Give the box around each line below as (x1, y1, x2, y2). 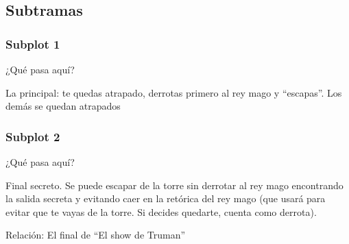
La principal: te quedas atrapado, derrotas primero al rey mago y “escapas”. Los (5, 85, 342, 99)
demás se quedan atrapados (5, 99, 121, 113)
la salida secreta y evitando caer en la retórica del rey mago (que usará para (5, 191, 326, 206)
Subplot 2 (5, 127, 60, 145)
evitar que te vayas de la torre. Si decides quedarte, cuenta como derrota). (5, 204, 317, 219)
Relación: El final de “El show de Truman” (5, 228, 186, 242)
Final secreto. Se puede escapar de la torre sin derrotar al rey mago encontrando (5, 178, 344, 192)
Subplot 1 (5, 35, 60, 52)
